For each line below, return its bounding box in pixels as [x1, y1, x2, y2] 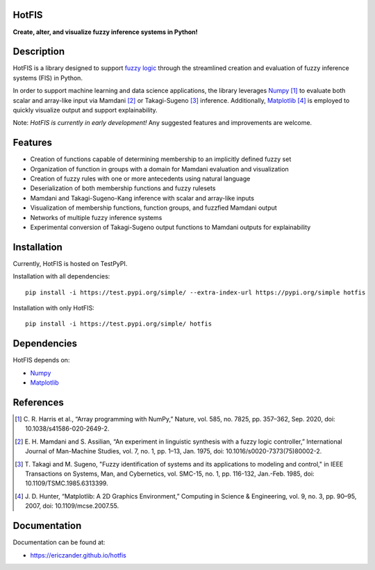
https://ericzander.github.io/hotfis [30, 551, 126, 559]
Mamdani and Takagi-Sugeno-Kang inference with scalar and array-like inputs [30, 194, 255, 202]
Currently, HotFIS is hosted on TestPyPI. [12, 259, 128, 267]
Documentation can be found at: [12, 538, 106, 546]
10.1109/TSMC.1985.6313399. [25, 479, 108, 487]
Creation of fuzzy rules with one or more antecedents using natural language [30, 174, 251, 183]
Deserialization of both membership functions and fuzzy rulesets [30, 184, 216, 192]
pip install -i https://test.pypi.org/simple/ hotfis [25, 320, 212, 328]
